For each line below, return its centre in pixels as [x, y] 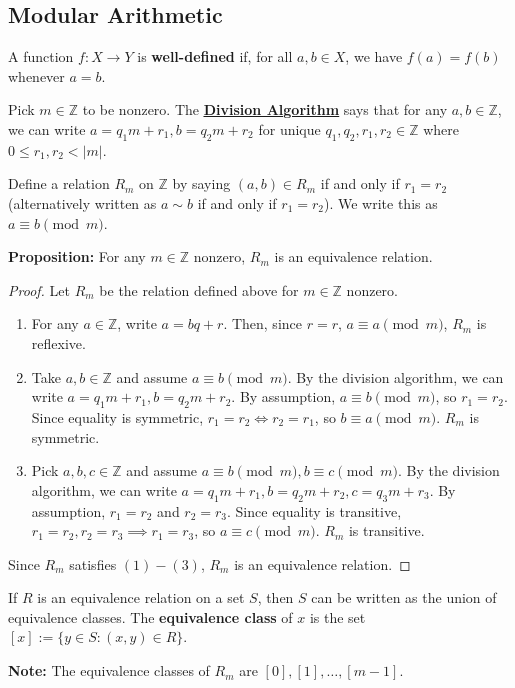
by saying [201, 183]
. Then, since [262, 323]
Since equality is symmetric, [117, 416]
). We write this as [381, 202]
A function [41, 56]
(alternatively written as [82, 202]
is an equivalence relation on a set [141, 597]
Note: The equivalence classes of [109, 670]
